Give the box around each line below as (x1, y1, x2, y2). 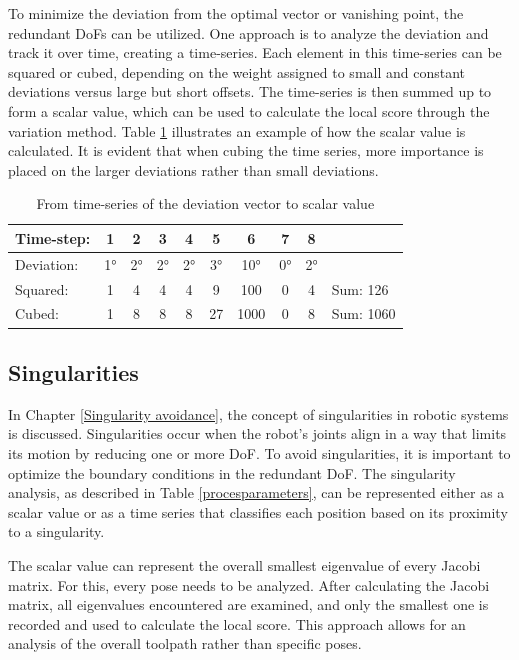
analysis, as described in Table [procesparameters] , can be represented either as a (8, 482, 505, 503)
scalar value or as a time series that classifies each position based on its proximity (8, 501, 508, 522)
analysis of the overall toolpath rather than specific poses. (8, 633, 362, 654)
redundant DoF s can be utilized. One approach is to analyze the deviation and (8, 22, 489, 43)
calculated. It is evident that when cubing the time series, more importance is (8, 140, 484, 161)
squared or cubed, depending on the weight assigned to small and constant (8, 61, 466, 82)
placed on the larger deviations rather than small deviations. (8, 159, 379, 180)
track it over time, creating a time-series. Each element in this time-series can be (8, 42, 502, 63)
